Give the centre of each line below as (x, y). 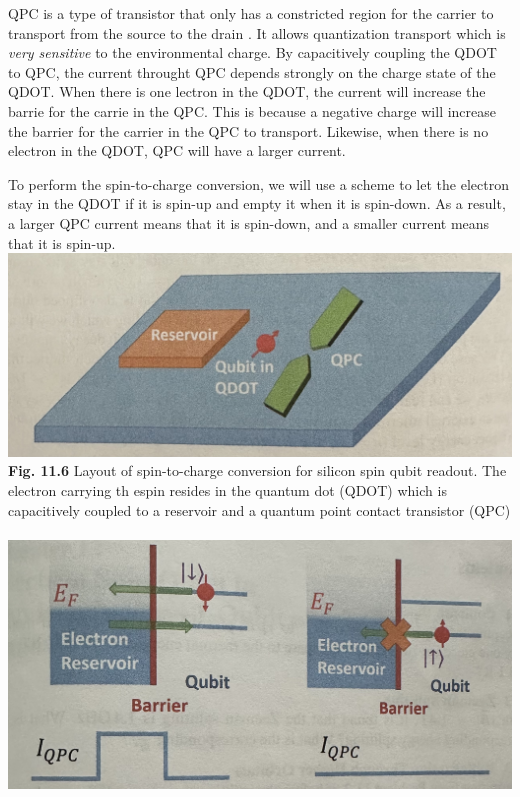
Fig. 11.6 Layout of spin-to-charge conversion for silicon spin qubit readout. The (257, 470)
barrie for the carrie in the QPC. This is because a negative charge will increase (252, 110)
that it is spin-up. (62, 242)
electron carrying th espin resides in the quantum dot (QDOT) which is (227, 490)
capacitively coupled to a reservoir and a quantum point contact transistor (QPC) (259, 509)
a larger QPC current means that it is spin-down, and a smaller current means (249, 222)
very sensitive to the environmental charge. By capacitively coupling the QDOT (252, 52)
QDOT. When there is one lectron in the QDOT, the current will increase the (247, 91)
